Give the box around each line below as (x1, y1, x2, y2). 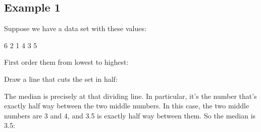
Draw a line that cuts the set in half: (4, 73, 118, 84)
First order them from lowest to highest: (4, 57, 129, 67)
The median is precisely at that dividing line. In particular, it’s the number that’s (4, 90, 257, 101)
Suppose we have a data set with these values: (4, 23, 146, 34)
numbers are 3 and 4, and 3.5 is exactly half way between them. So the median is (4, 110, 256, 120)
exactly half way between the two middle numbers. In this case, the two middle (4, 100, 249, 111)
